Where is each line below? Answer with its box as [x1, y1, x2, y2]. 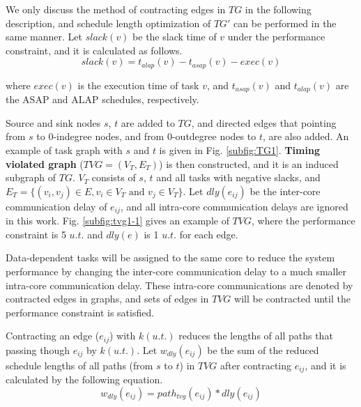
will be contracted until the [234, 291, 351, 306]
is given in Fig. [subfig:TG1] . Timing [159, 143, 320, 158]
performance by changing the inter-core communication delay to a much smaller [6, 264, 347, 279]
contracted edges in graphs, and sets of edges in [6, 291, 209, 306]
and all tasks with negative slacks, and [156, 170, 321, 185]
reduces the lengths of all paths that [178, 328, 333, 343]
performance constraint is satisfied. [6, 305, 155, 319]
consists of [91, 170, 136, 185]
